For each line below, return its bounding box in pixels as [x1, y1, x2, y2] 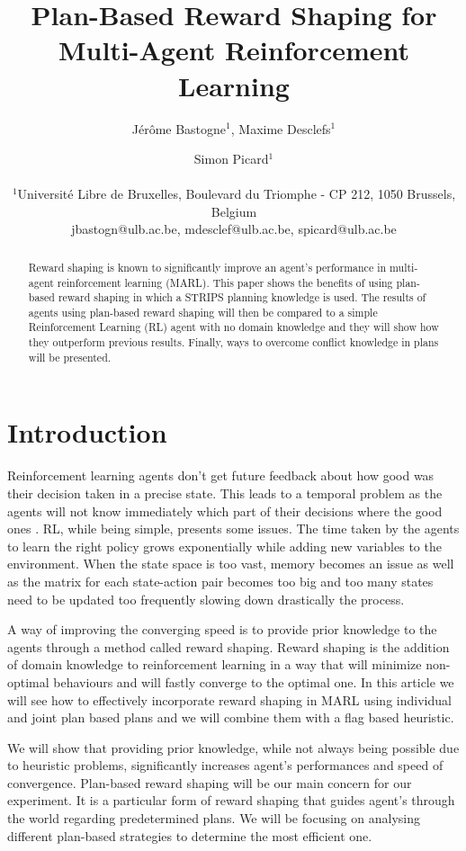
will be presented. [28, 349, 112, 364]
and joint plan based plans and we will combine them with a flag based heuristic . [7, 708, 454, 727]
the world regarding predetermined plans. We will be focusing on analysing [7, 809, 420, 828]
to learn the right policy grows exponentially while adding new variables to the [7, 536, 442, 555]
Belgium [211, 202, 257, 220]
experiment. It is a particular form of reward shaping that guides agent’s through [7, 791, 455, 810]
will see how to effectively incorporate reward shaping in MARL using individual [7, 690, 452, 709]
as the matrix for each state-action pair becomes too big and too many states [7, 571, 434, 590]
